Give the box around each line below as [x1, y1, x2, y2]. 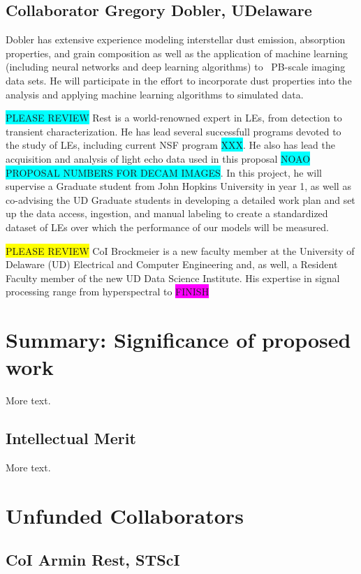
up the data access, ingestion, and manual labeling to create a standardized [6, 206, 328, 221]
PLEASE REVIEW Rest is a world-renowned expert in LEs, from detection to [6, 110, 342, 125]
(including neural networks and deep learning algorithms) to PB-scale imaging [6, 59, 346, 74]
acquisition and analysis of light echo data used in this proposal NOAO [6, 151, 311, 165]
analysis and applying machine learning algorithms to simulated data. [6, 87, 304, 101]
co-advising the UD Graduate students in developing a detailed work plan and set [6, 192, 355, 207]
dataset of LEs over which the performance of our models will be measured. [6, 219, 329, 234]
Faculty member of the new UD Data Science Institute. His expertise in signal [6, 270, 340, 285]
